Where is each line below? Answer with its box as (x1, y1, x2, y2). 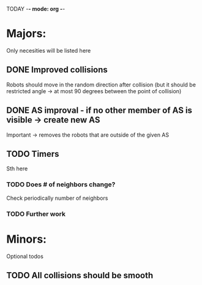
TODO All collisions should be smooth (6, 270, 154, 281)
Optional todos (6, 253, 44, 260)
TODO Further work (6, 210, 66, 218)
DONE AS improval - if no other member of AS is (6, 105, 193, 116)
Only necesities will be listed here (6, 47, 91, 54)
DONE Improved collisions (6, 64, 108, 75)
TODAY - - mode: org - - (6, 6, 65, 12)
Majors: (6, 27, 47, 40)
